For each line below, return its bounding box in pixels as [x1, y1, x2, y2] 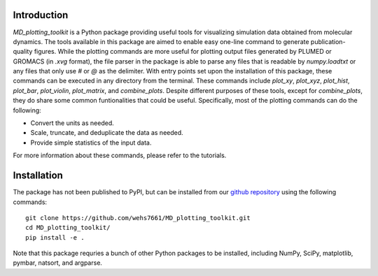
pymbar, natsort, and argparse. [13, 259, 103, 267]
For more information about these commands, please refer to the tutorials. [13, 151, 227, 160]
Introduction [13, 9, 69, 21]
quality [13, 48, 33, 56]
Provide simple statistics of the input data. [30, 138, 152, 147]
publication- [310, 37, 346, 45]
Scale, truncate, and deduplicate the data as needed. [30, 129, 183, 137]
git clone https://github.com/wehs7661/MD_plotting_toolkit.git [25, 214, 251, 221]
